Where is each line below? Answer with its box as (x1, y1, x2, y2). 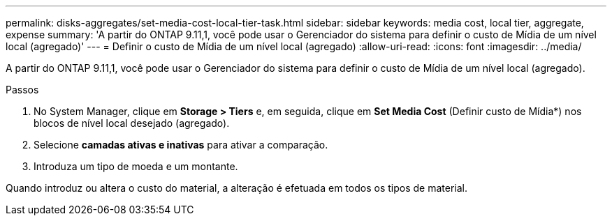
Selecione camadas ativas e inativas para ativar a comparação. (34, 139, 328, 151)
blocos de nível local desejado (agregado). (34, 117, 230, 129)
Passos (6, 84, 39, 96)
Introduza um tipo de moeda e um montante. (34, 160, 238, 172)
